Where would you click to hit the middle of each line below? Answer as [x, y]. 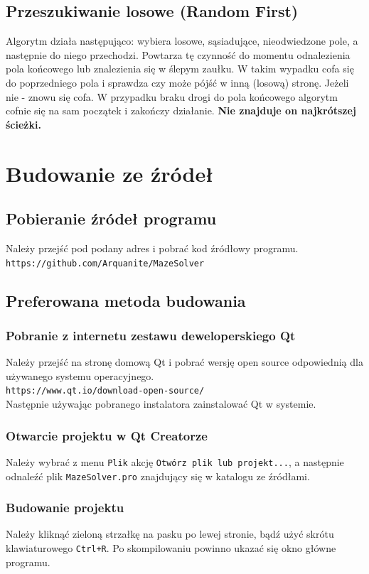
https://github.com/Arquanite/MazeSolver [105, 263]
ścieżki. [23, 124]
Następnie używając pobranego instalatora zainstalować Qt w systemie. [161, 404]
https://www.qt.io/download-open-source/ [105, 391]
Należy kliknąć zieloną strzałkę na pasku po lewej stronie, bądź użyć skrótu [170, 534]
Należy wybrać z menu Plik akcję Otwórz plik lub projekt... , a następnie [175, 461]
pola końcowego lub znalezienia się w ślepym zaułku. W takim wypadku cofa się [180, 69]
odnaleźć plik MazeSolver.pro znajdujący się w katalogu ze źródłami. [158, 476]
